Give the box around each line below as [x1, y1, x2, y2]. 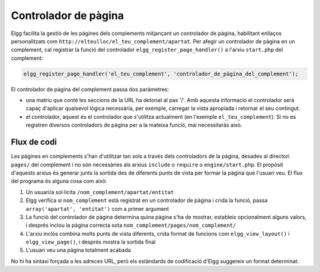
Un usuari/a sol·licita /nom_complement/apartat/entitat [25, 188, 174, 195]
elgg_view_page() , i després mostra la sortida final [25, 238, 156, 246]
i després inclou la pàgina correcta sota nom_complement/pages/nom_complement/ [25, 222, 236, 229]
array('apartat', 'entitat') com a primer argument [25, 205, 169, 212]
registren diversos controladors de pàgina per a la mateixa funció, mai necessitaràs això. [25, 122, 242, 129]
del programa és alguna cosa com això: [11, 178, 107, 185]
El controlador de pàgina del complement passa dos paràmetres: [11, 86, 169, 93]
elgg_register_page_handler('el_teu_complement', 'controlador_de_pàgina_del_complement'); [23, 70, 299, 77]
